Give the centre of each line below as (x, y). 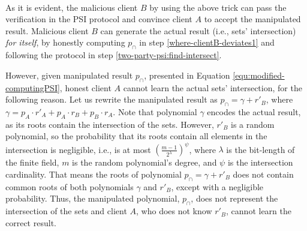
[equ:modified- (259, 75)
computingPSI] (33, 87)
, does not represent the (234, 198)
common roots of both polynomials (70, 186)
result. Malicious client (47, 30)
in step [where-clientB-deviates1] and (207, 42)
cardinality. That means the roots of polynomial (94, 174)
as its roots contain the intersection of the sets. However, (110, 124)
